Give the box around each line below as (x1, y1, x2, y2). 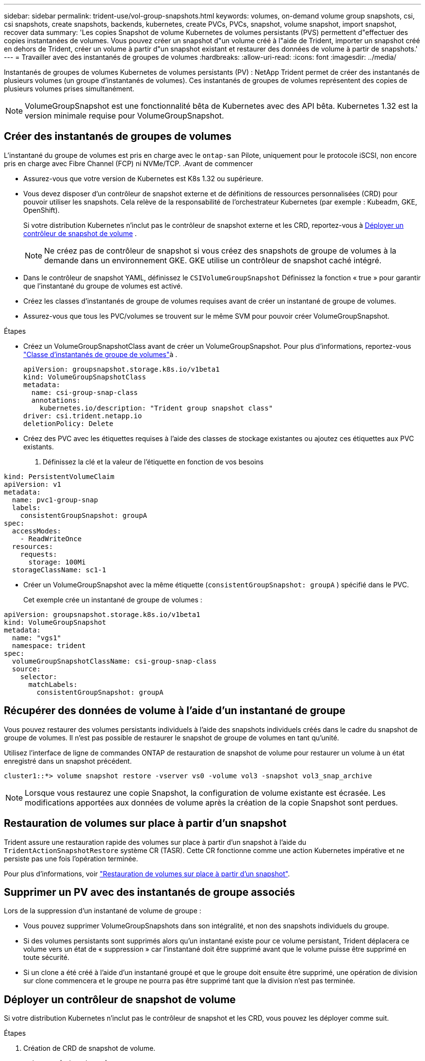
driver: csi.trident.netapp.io (23, 411, 142, 420)
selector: (20, 672, 57, 681)
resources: (12, 542, 53, 550)
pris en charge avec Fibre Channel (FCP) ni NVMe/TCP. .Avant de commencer (4, 159, 253, 168)
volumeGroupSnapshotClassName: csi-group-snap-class (12, 657, 217, 665)
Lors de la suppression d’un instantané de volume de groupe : (4, 907, 201, 915)
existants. (23, 442, 54, 451)
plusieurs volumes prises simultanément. (4, 85, 134, 93)
